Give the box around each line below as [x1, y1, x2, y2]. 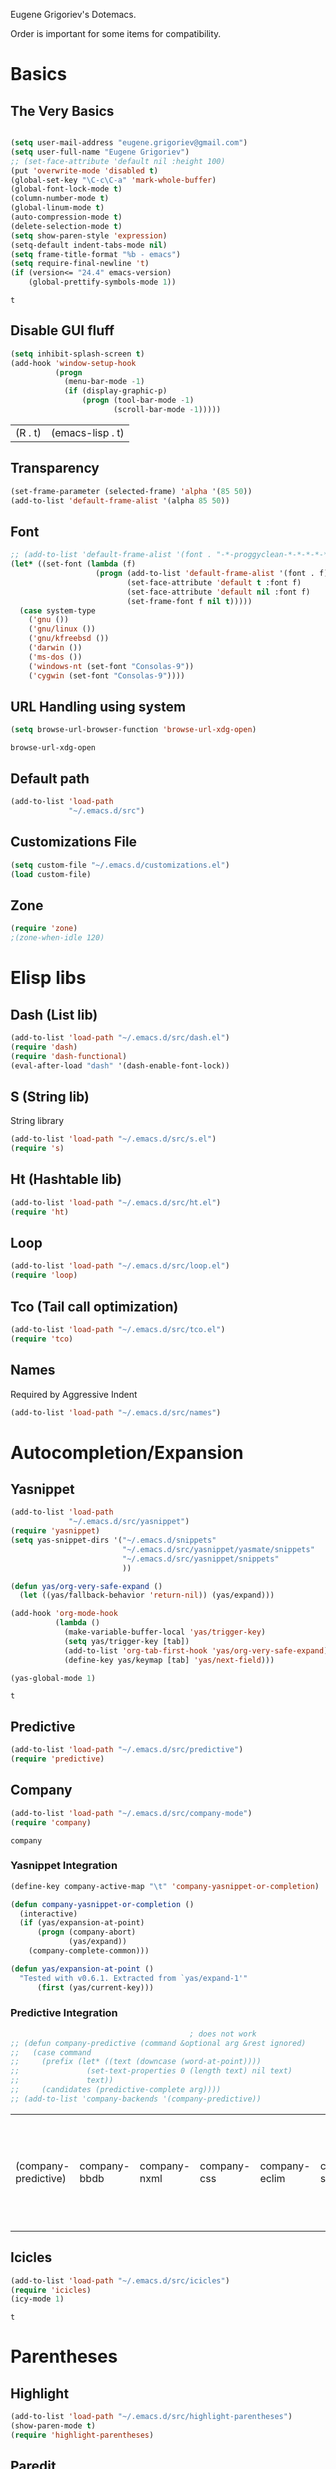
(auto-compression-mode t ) [10, 212, 123, 222]
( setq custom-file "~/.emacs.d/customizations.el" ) [10, 860, 230, 870]
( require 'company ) [10, 1817, 92, 1828]
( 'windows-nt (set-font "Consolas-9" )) [28, 661, 195, 671]
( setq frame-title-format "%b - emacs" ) [10, 249, 182, 259]
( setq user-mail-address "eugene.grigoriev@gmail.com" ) [10, 138, 248, 148]
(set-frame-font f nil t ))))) [126, 596, 253, 606]
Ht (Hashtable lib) [10, 1171, 122, 1188]
